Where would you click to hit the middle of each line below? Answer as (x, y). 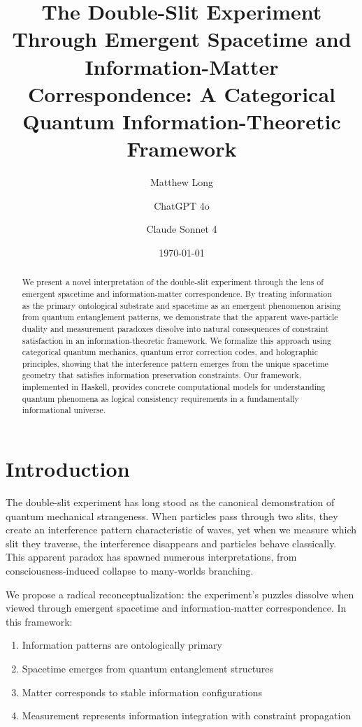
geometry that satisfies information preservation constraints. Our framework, (162, 375)
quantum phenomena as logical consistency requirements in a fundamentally (160, 398)
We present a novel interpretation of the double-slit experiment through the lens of (173, 282)
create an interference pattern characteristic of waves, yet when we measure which (181, 530)
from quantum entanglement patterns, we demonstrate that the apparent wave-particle (180, 317)
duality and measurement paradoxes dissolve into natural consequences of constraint (175, 328)
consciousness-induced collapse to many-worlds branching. (130, 571)
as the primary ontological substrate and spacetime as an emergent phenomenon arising (181, 305)
